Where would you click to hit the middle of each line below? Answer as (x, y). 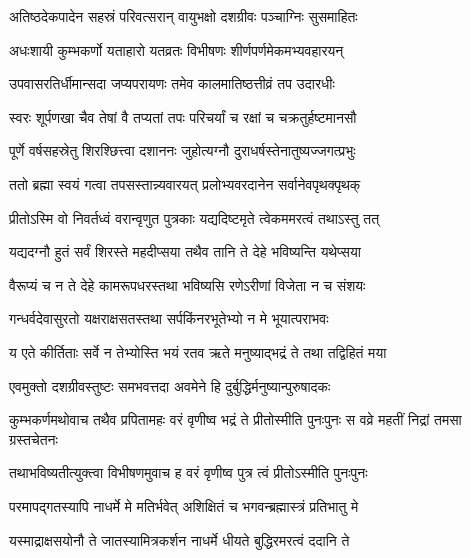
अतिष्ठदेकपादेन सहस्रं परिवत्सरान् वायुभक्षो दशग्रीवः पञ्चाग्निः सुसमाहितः (183, 16)
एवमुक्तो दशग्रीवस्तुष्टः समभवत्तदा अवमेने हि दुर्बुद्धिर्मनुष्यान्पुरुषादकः (170, 385)
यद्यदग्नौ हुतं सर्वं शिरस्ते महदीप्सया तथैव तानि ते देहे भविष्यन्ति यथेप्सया (185, 251)
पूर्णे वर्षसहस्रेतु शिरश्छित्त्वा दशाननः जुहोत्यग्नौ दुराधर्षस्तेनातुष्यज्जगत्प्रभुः (182, 150)
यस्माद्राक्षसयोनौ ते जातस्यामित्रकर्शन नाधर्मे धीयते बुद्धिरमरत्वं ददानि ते (179, 539)
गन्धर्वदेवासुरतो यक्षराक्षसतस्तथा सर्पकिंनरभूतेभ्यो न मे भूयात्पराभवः (169, 318)
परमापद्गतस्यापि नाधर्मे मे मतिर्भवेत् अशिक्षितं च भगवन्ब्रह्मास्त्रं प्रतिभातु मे (184, 505)
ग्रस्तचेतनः (33, 438)
